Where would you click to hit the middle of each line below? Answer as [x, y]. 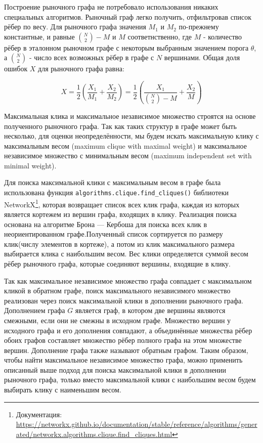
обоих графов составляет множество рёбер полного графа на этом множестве [123, 340]
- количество [223, 36]
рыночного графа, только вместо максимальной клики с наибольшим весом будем [130, 380]
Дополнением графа [35, 310]
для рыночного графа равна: [81, 69]
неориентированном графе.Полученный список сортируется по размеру [114, 234]
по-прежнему [199, 27]
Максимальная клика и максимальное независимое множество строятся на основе [130, 116]
